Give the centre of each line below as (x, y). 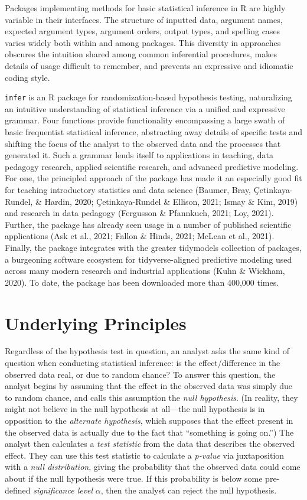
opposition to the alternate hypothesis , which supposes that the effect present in (149, 420)
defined (18, 490)
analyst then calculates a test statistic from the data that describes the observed (150, 444)
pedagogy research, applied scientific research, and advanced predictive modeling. (152, 166)
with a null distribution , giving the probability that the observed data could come (153, 467)
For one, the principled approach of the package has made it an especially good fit (153, 178)
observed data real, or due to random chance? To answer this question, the (140, 374)
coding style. (27, 77)
